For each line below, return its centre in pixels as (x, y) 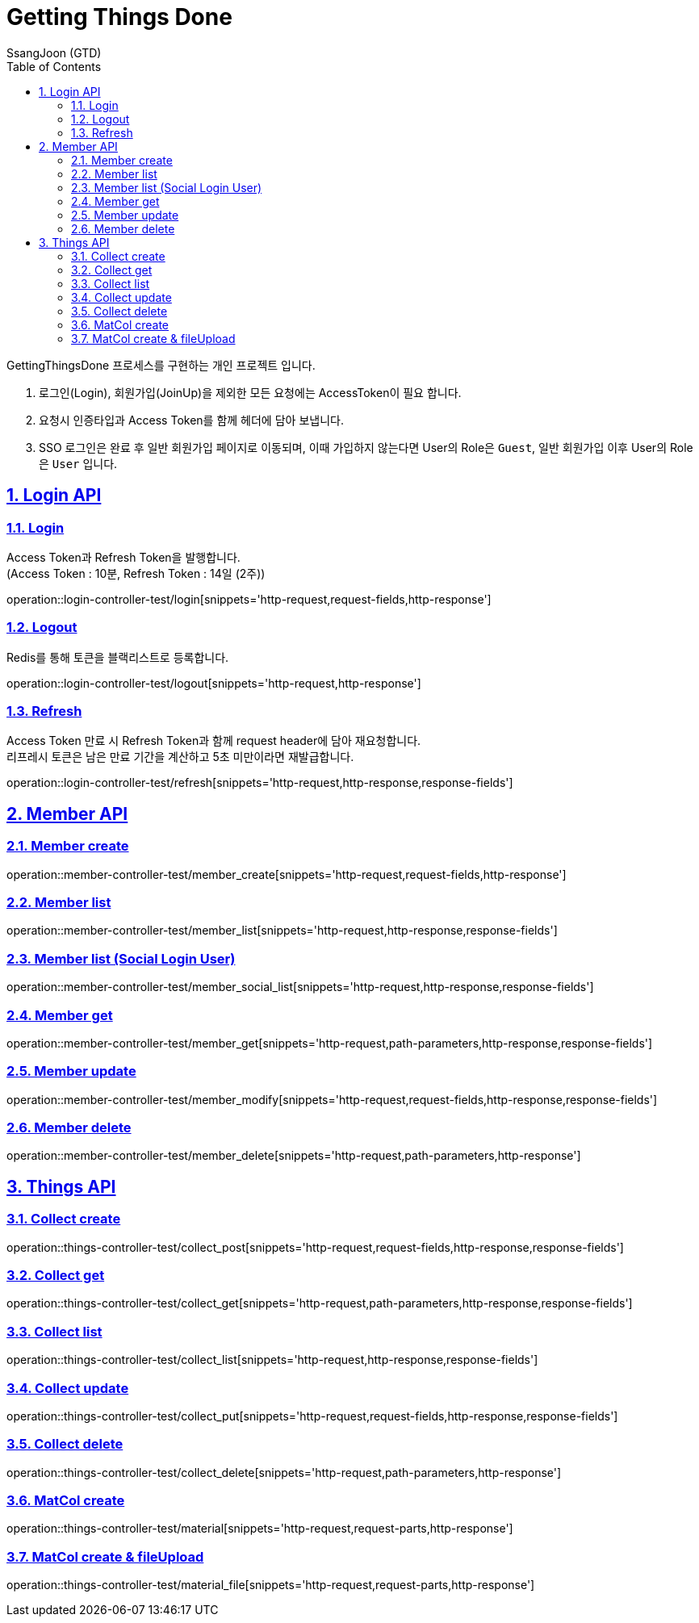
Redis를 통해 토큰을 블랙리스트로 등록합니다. (118, 657)
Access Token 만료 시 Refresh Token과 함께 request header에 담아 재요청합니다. (214, 741)
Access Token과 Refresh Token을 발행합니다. (123, 557)
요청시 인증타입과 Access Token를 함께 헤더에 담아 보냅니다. (191, 420)
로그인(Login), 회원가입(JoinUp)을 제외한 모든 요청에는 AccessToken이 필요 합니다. (250, 392)
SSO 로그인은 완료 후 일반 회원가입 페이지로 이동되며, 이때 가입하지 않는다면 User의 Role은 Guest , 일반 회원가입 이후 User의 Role (366, 447)
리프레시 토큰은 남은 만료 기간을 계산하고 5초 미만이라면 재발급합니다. (180, 757)
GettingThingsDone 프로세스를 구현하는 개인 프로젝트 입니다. (161, 365)
